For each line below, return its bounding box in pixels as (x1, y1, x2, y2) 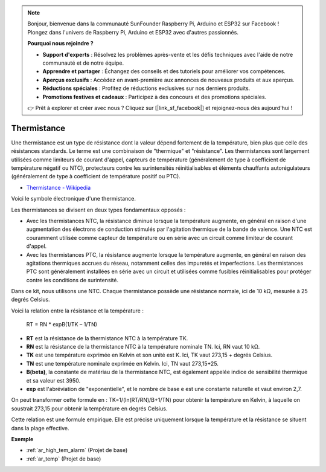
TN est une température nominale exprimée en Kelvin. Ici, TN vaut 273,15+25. (26, 360, 219, 367)
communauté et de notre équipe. (42, 59, 124, 66)
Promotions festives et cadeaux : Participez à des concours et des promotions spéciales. (42, 93, 267, 100)
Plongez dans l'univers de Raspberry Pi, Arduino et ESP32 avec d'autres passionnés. (27, 28, 238, 36)
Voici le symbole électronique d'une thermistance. (11, 195, 136, 202)
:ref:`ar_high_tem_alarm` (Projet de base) (26, 447, 128, 454)
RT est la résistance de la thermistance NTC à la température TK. (26, 334, 188, 341)
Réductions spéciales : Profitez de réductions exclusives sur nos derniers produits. (42, 85, 251, 92)
